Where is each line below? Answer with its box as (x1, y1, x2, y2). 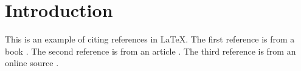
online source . (5, 56, 59, 69)
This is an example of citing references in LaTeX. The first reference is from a (5, 33, 295, 46)
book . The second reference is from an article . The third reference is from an (5, 44, 296, 57)
